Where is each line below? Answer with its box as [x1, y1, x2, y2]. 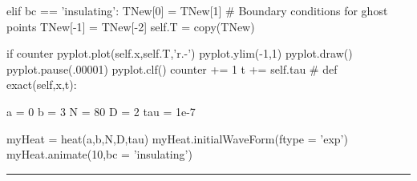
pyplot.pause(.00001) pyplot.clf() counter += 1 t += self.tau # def [6, 60, 338, 77]
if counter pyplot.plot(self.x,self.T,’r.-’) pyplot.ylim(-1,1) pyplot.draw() [6, 45, 353, 62]
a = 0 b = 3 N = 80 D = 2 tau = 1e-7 [6, 103, 196, 119]
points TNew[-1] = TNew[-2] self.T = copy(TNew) [6, 18, 255, 34]
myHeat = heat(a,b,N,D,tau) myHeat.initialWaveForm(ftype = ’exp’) [6, 130, 348, 147]
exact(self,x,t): [6, 76, 77, 93]
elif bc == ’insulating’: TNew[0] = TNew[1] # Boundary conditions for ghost [6, 2, 388, 18]
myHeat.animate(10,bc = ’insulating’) [6, 146, 192, 163]
